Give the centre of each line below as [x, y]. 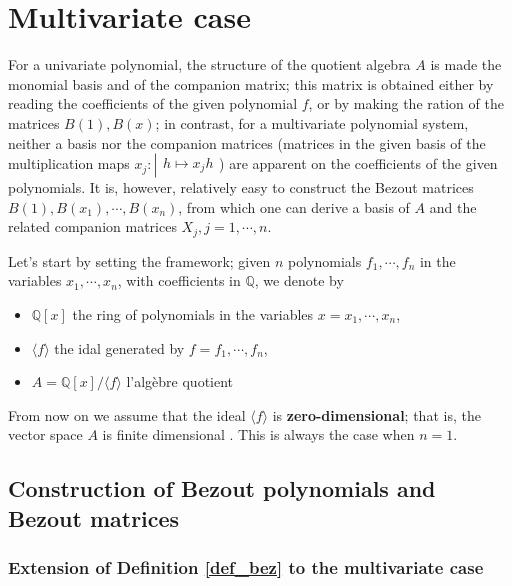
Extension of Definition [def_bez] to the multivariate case [246, 566]
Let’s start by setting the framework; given [139, 260]
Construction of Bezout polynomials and [222, 488]
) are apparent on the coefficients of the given [358, 163]
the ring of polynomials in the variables [193, 313]
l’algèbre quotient [180, 381]
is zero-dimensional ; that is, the [376, 414]
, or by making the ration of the [406, 103]
